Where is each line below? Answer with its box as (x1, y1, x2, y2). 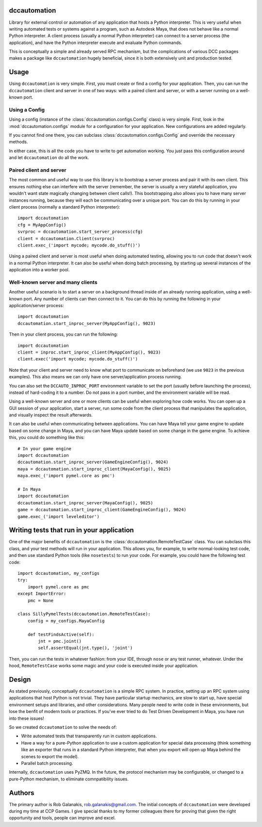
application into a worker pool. (9, 267, 70, 273)
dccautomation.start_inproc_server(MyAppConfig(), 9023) (17, 321, 156, 326)
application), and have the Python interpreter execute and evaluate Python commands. (9, 39, 182, 46)
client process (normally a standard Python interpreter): (9, 204, 120, 210)
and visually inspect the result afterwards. (9, 412, 93, 418)
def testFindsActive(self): (27, 632, 95, 637)
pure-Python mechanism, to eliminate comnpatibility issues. (9, 776, 129, 782)
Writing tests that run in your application (9, 526, 134, 535)
